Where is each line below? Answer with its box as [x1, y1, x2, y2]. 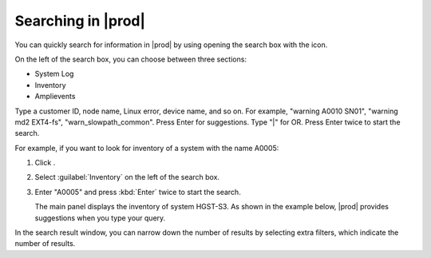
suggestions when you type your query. [34, 212, 166, 223]
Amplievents [34, 92, 76, 101]
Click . [34, 158, 56, 168]
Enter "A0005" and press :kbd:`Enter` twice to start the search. [34, 187, 241, 196]
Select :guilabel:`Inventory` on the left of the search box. [34, 173, 219, 182]
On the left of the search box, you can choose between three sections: [14, 54, 247, 64]
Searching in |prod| [14, 12, 146, 30]
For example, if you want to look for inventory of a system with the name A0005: [14, 143, 279, 153]
